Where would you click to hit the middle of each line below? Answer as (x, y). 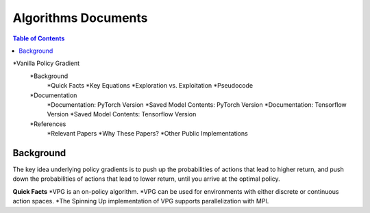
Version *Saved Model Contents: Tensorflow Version (122, 114)
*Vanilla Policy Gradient (46, 63)
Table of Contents (39, 38)
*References (48, 124)
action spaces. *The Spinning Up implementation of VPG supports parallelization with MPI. (141, 201)
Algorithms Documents (80, 18)
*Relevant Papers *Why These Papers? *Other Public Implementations (147, 134)
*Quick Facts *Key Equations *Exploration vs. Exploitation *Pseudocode (150, 86)
